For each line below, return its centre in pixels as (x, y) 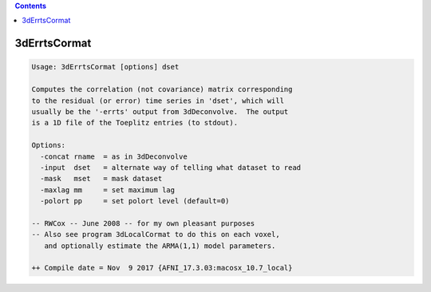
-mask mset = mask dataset (101, 179)
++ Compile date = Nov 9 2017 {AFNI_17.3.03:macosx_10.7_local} (162, 268)
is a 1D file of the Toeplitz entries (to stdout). (135, 123)
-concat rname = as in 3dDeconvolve (114, 156)
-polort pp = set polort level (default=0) (135, 201)
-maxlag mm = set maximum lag (108, 190)
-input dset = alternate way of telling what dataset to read (171, 167)
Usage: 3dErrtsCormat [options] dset (105, 67)
